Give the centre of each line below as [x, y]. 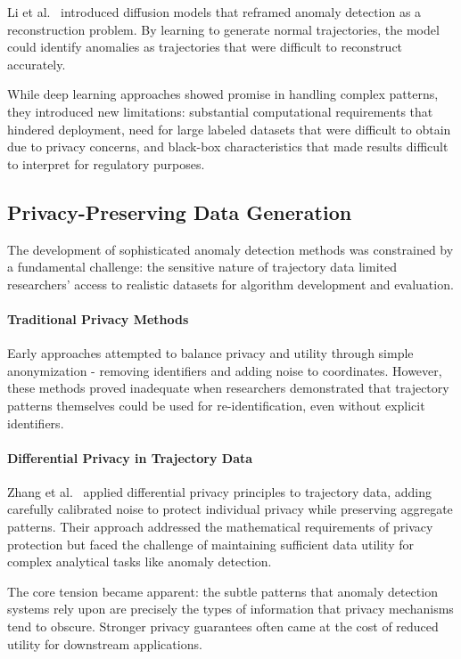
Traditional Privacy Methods [98, 318]
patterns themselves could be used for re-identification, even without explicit [216, 405]
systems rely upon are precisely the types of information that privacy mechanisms [230, 609]
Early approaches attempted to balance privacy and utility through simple [210, 353]
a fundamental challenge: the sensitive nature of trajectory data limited [202, 267]
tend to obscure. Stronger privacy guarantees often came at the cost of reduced [223, 626]
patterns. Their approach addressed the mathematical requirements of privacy [220, 527]
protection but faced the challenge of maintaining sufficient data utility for [210, 544]
